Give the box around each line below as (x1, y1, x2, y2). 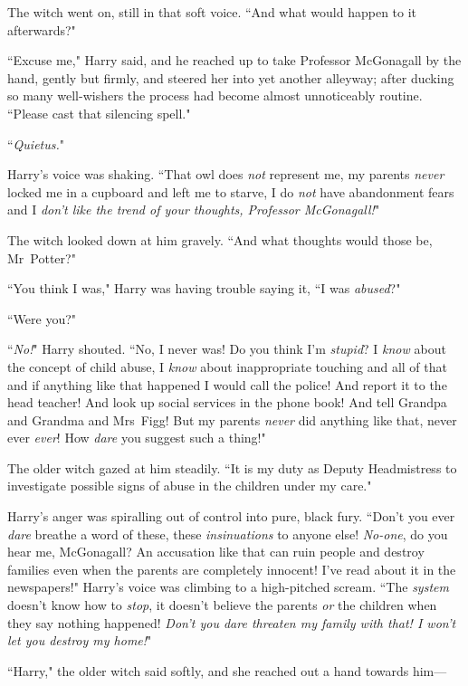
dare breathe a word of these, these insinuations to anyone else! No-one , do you (7, 524, 448, 543)
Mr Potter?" (7, 248, 76, 267)
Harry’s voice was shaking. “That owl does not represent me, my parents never (7, 165, 444, 184)
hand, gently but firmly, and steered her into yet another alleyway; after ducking (7, 68, 454, 87)
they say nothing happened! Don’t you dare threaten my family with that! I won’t (7, 613, 456, 632)
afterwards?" (7, 20, 76, 39)
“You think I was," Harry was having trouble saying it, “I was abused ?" (7, 279, 401, 298)
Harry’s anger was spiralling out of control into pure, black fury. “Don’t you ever (7, 507, 455, 526)
